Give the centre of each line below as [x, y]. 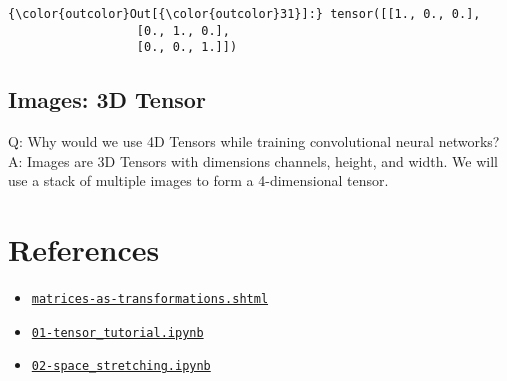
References [84, 249]
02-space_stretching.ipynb [121, 366]
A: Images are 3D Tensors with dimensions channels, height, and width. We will [253, 160]
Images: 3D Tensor [107, 99]
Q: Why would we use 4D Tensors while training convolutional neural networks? [254, 141]
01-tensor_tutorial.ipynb [117, 332]
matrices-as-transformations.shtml [150, 299]
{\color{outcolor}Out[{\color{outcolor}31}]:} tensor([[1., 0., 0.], [244, 14]
